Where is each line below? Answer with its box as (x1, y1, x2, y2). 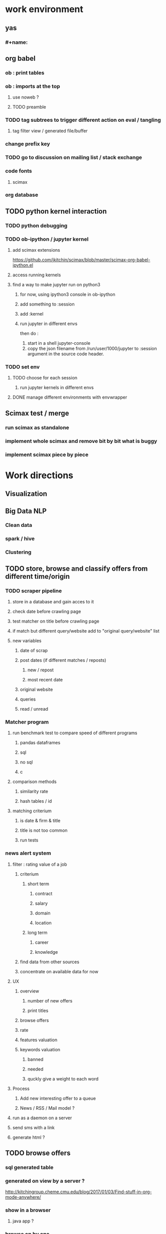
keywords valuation (20, 1046, 61, 1052)
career (35, 939, 49, 945)
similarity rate (20, 789, 49, 795)
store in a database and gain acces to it (12, 598, 94, 604)
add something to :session (20, 301, 75, 307)
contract (35, 890, 53, 896)
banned (27, 1056, 44, 1062)
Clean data (5, 522, 33, 529)
